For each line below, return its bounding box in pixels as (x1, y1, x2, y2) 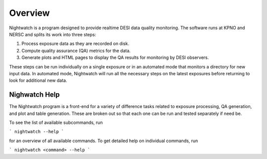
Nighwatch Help (9, 91, 60, 99)
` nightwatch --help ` (9, 129, 64, 135)
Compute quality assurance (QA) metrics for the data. (21, 48, 131, 53)
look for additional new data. (9, 77, 67, 84)
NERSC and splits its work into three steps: (9, 31, 96, 37)
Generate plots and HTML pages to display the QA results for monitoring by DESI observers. (21, 54, 209, 60)
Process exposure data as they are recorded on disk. (21, 41, 130, 47)
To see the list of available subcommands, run (9, 119, 103, 125)
